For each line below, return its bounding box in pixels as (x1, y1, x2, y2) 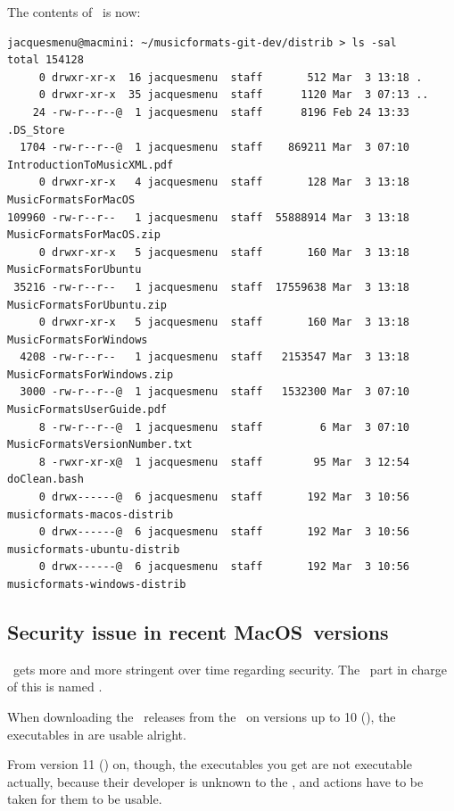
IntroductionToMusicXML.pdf (7, 158, 174, 171)
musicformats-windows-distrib (7, 578, 186, 591)
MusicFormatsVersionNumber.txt (7, 438, 193, 451)
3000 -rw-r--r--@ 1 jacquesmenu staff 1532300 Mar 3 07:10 (20, 385, 410, 399)
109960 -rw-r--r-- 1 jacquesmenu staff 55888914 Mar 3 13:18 (7, 211, 410, 224)
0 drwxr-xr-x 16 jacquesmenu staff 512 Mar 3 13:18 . (38, 70, 423, 84)
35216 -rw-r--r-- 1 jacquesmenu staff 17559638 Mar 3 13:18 (13, 280, 410, 294)
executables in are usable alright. (7, 724, 186, 743)
